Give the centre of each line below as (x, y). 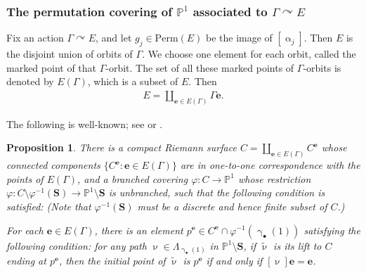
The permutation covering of (90, 11)
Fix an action (35, 38)
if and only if (234, 261)
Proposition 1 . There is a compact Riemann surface (122, 147)
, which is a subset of (133, 81)
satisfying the (332, 230)
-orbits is (322, 67)
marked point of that (52, 67)
